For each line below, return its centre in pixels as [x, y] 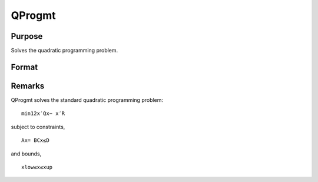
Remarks [28, 86]
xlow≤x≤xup [37, 167]
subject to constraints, [38, 127]
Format [24, 67]
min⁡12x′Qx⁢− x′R [43, 114]
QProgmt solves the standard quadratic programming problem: [87, 100]
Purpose [27, 36]
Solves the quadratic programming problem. [64, 51]
